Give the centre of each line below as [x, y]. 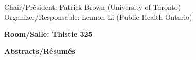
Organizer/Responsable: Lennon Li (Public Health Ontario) [98, 17]
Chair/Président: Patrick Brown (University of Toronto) [93, 7]
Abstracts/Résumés [40, 51]
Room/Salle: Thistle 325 [48, 34]
